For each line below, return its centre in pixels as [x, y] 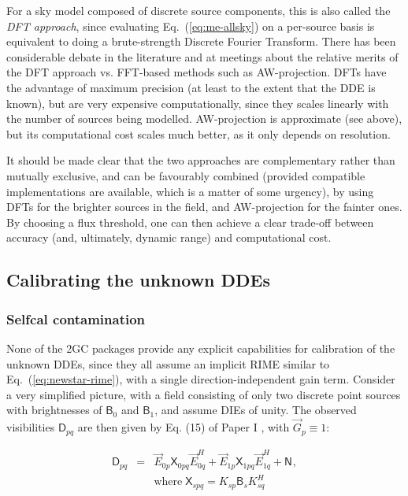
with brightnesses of [54, 410]
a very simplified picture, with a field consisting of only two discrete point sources [204, 394]
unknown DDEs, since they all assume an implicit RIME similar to [168, 363]
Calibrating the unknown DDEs [139, 280]
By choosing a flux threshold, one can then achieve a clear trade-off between [190, 222]
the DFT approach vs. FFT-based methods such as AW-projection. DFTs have [197, 72]
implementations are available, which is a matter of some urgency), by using [190, 191]
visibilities [31, 427]
